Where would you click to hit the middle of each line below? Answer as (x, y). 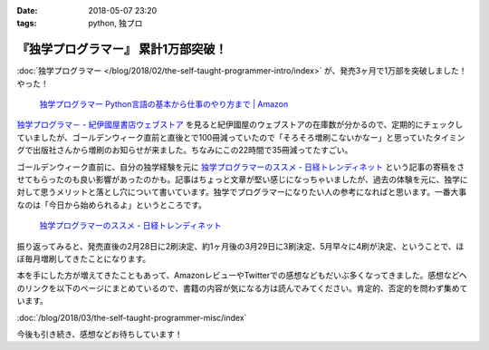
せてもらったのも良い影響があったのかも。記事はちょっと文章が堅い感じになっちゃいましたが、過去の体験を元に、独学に (242, 180)
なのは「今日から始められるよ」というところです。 (112, 205)
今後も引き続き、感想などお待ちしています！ (100, 334)
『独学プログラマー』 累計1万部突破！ (122, 49)
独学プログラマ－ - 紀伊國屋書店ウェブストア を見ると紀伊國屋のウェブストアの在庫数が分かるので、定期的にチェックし (240, 125)
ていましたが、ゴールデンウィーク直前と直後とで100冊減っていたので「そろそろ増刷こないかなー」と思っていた (225, 137)
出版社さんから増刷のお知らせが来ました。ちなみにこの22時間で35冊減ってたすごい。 (192, 151)
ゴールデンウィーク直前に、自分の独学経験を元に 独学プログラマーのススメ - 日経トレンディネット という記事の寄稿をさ (241, 167)
